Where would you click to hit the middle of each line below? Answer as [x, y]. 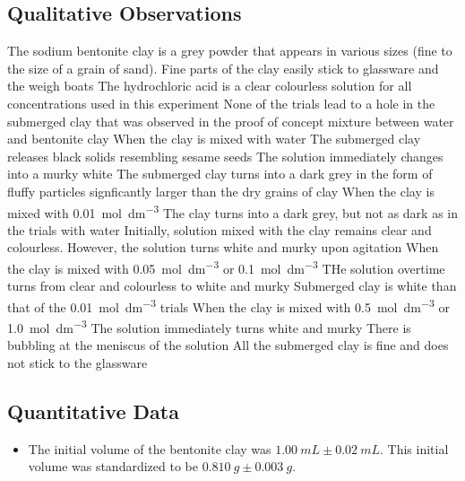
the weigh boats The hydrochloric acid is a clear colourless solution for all [210, 86]
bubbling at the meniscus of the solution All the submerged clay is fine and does [228, 345]
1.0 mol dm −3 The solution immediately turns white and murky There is [209, 326]
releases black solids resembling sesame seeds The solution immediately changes [225, 156]
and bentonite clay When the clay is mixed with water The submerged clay [214, 139]
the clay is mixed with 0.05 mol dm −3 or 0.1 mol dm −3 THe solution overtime [226, 267]
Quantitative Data [93, 411]
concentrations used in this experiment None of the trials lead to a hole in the [221, 103]
